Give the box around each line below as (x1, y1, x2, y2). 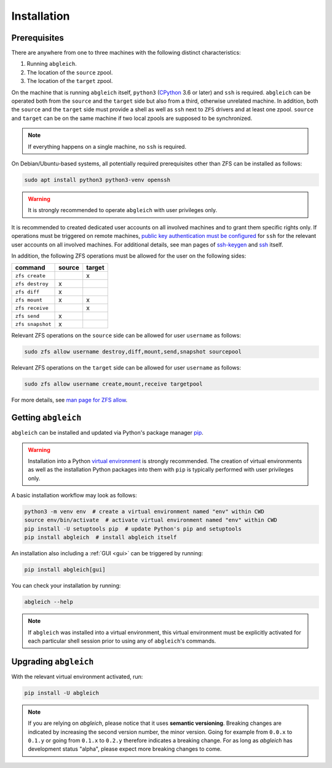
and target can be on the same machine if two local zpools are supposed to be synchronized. (11, 114, 253, 122)
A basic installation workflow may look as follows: (11, 492, 138, 499)
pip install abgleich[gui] (24, 566, 106, 573)
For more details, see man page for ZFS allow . (11, 397, 128, 404)
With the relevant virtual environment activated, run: (11, 673, 143, 680)
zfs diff (15, 288, 40, 295)
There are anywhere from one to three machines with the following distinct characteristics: (11, 49, 241, 57)
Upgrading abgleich (11, 656, 94, 667)
